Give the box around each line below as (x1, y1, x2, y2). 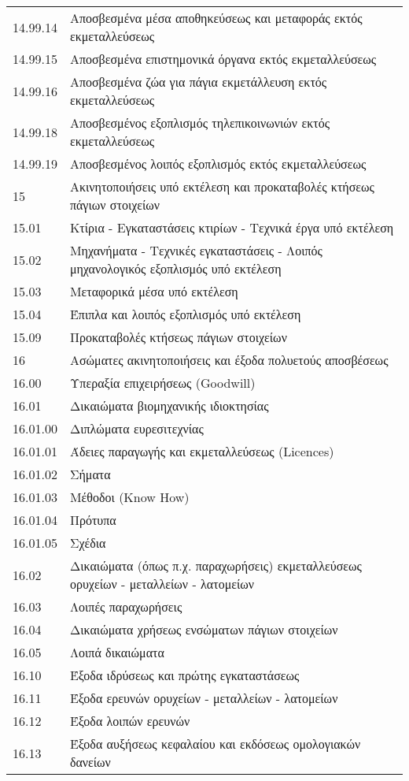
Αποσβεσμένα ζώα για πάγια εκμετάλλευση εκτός (69, 73, 327, 91)
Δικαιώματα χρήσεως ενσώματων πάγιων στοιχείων (69, 620, 338, 638)
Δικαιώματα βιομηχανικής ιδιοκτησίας (69, 396, 269, 415)
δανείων (69, 753, 111, 771)
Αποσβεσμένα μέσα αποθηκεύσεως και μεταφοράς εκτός (69, 9, 363, 27)
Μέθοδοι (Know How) (69, 488, 190, 506)
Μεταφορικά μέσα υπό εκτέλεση (69, 282, 238, 300)
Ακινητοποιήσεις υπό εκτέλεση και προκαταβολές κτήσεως (69, 177, 374, 195)
